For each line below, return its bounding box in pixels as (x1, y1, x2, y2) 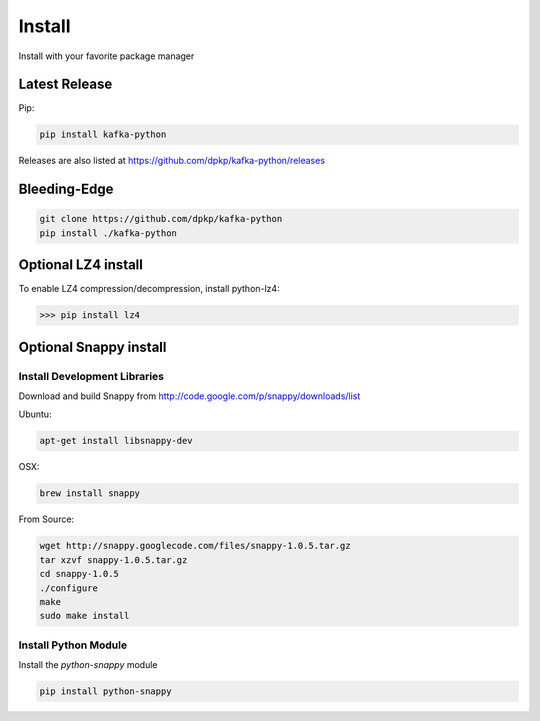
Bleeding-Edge (18, 181, 114, 198)
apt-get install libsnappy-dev (39, 435, 194, 447)
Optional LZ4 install (18, 256, 144, 274)
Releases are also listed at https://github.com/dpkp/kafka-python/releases (18, 155, 325, 167)
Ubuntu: (18, 408, 52, 420)
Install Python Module (18, 638, 128, 652)
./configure (39, 582, 99, 594)
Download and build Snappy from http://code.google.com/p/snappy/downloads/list (18, 390, 361, 402)
